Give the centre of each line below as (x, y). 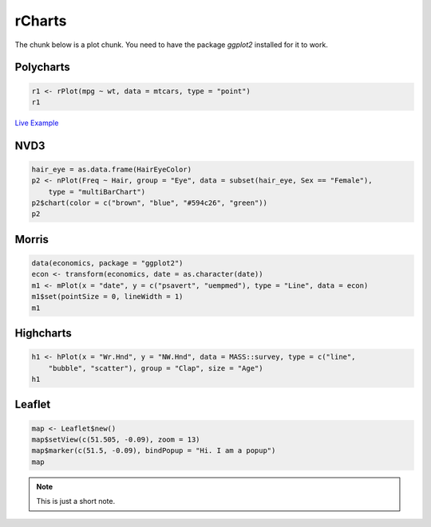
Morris (32, 239)
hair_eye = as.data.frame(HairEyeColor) (111, 169)
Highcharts (43, 334)
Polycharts (43, 67)
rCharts (41, 21)
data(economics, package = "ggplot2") (107, 263)
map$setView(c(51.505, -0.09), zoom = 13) (116, 440)
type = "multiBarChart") (97, 192)
